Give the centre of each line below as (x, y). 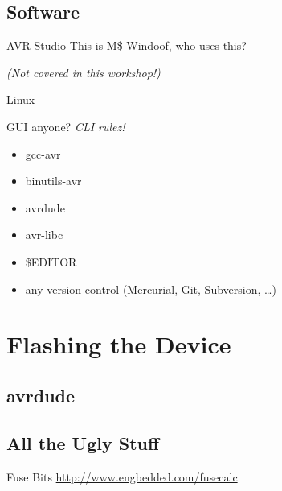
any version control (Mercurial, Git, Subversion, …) (151, 289)
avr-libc (44, 235)
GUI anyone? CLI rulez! (66, 126)
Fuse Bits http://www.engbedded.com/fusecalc (122, 476)
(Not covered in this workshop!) (84, 72)
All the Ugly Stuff (83, 442)
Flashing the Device (119, 344)
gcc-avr (43, 153)
